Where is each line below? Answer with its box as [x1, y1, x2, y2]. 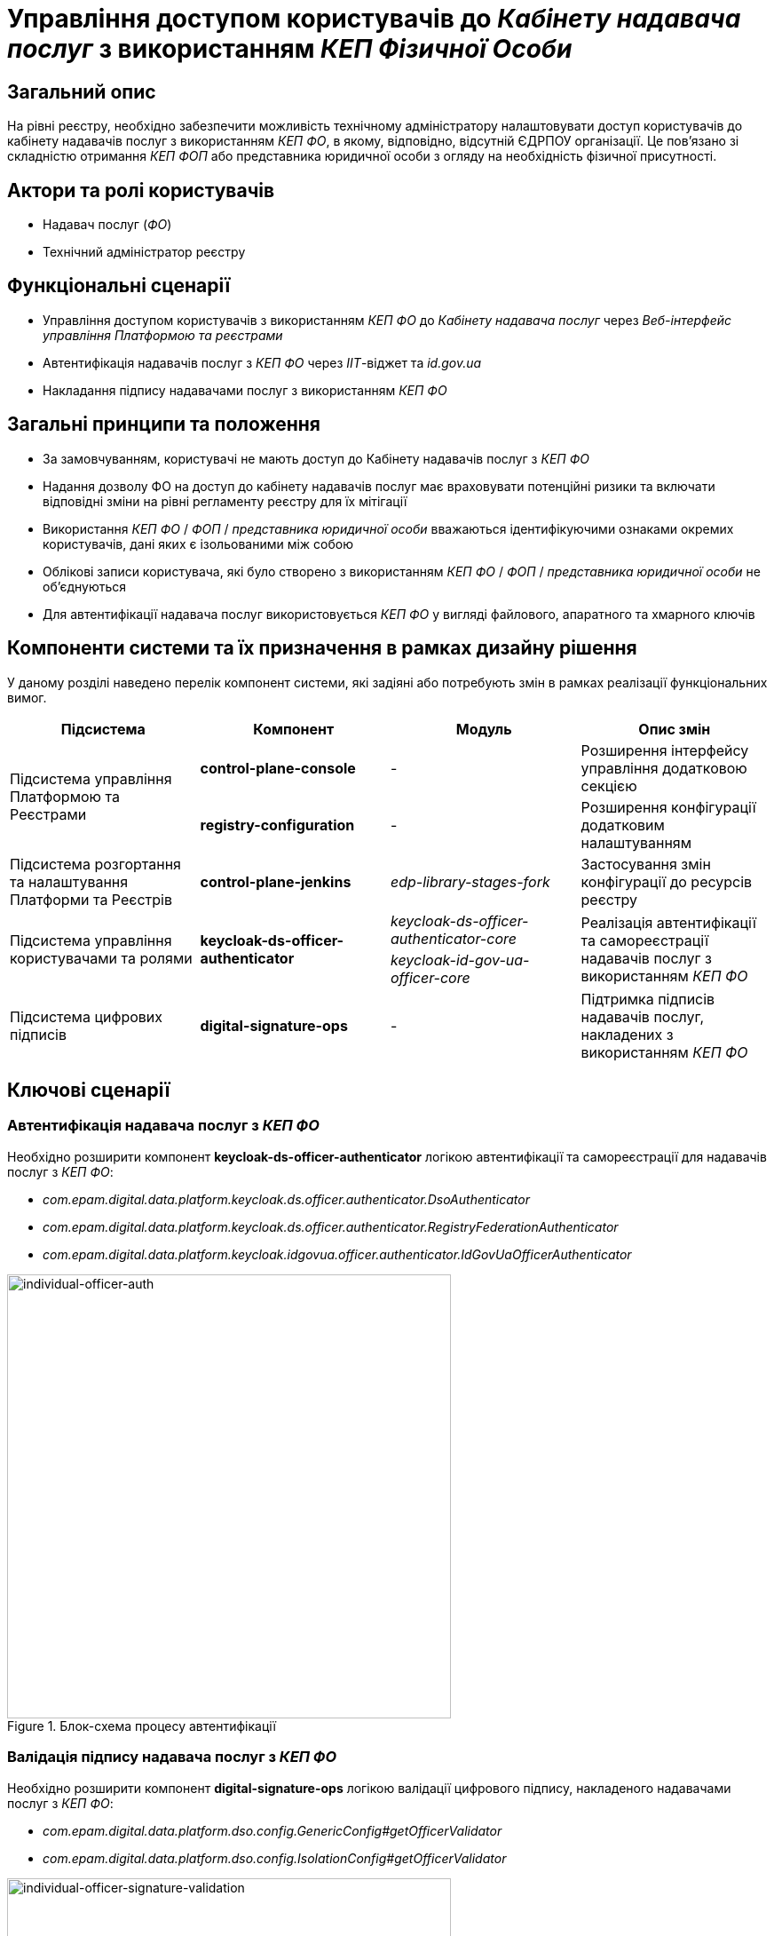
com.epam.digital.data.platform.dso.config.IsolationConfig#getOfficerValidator [43, 1850, 507, 1866]
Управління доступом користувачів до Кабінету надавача [7, 4, 741, 34]
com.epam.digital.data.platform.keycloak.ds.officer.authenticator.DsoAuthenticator [43, 1191, 531, 1207]
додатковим [580, 815, 665, 834]
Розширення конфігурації [580, 797, 756, 816]
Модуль [455, 719, 512, 738]
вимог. [7, 689, 47, 705]
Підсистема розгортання [10, 854, 181, 873]
